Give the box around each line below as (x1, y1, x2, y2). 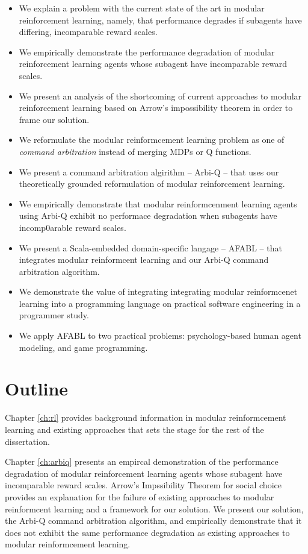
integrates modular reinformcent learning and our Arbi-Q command (19, 253, 269, 266)
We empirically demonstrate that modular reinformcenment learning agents (19, 197, 297, 210)
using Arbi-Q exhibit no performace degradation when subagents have (19, 209, 277, 222)
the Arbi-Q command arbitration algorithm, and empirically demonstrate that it (5, 514, 302, 527)
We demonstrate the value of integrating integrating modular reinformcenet (19, 285, 298, 298)
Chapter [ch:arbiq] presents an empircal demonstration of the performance (5, 455, 279, 468)
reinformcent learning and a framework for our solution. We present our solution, (5, 502, 304, 515)
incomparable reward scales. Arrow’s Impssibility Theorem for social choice (5, 479, 282, 491)
